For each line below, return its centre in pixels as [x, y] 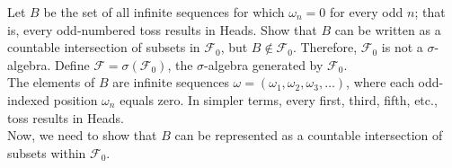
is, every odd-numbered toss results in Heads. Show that [162, 29]
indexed [29, 99]
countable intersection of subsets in [104, 47]
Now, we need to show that [82, 135]
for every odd [366, 12]
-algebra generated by [264, 64]
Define [72, 64]
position [75, 99]
